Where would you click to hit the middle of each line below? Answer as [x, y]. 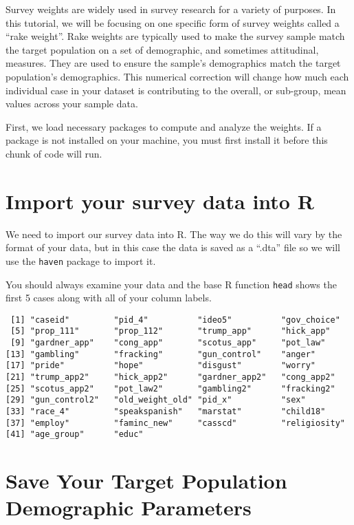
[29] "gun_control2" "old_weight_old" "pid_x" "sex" [156, 400]
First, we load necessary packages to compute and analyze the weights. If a [164, 126]
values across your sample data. [72, 104]
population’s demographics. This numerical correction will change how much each [177, 76]
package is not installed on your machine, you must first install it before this [167, 140]
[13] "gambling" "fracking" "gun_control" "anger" [161, 354]
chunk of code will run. [54, 153]
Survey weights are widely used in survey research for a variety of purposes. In [171, 9]
